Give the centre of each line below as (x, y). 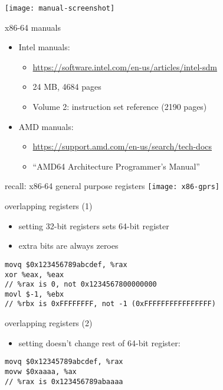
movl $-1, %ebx (35, 294)
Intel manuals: (44, 47)
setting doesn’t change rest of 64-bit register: (99, 342)
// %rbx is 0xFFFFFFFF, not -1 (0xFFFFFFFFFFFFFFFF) (110, 304)
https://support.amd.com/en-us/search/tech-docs (122, 146)
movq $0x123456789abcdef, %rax (66, 264)
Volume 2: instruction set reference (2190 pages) (120, 107)
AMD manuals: (46, 126)
